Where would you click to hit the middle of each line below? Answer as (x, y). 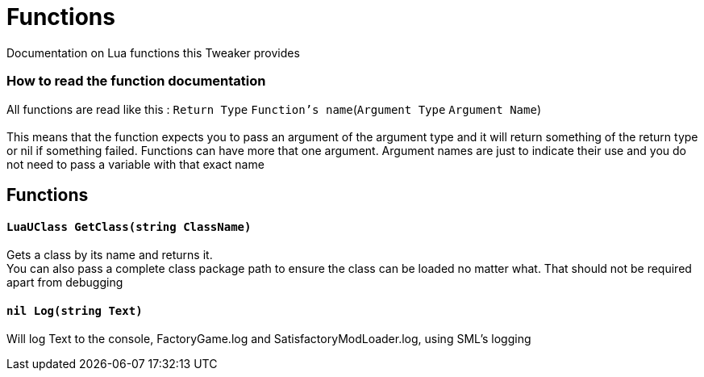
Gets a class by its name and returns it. (110, 255)
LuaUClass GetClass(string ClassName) (129, 226)
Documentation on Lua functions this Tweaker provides (153, 52)
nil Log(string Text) (75, 310)
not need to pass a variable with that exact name (135, 164)
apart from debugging (65, 283)
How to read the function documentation (136, 81)
